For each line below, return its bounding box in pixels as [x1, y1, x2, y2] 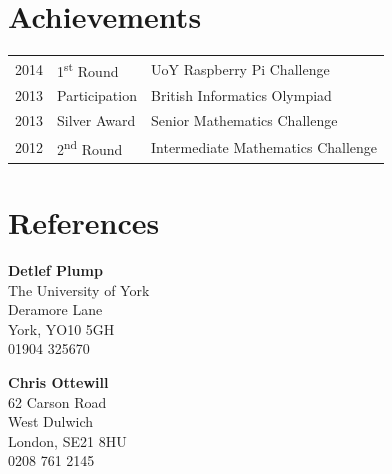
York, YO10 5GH [8, 318, 115, 339]
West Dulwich [8, 411, 94, 432]
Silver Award [57, 110, 136, 131]
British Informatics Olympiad [150, 85, 332, 106]
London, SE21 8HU [8, 430, 127, 451]
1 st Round [57, 57, 119, 81]
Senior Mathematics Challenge [150, 110, 338, 131]
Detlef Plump [8, 259, 103, 280]
